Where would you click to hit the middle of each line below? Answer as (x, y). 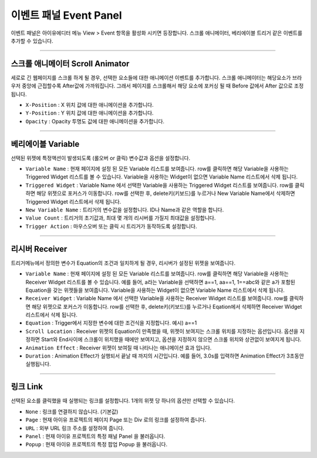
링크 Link (27, 387)
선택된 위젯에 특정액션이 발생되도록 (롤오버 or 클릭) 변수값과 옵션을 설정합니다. (101, 158)
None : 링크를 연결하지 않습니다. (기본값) (72, 412)
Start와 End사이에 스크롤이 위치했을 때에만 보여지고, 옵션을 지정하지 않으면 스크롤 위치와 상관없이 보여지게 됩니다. (171, 339)
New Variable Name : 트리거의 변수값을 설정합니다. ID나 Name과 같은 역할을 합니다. (125, 210)
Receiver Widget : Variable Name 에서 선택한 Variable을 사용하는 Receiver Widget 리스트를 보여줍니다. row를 (157, 298)
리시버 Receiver (39, 249)
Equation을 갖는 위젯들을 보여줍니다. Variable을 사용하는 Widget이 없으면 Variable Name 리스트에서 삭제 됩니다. (155, 290)
